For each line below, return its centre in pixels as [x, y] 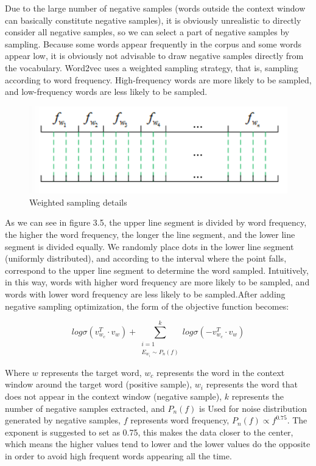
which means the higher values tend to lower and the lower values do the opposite [158, 444]
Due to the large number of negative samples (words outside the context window [155, 8]
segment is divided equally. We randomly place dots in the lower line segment [149, 246]
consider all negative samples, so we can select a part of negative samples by [147, 32]
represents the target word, [91, 372]
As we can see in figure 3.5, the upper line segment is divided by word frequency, [156, 222]
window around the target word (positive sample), [99, 384]
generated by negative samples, [63, 420]
